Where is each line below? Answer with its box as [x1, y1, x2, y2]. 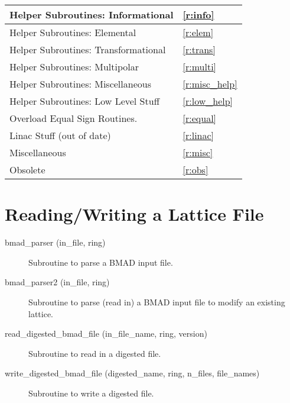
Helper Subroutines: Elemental [9, 25, 136, 39]
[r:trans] [183, 43, 216, 56]
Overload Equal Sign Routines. [9, 111, 138, 125]
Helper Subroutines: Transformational [9, 43, 166, 56]
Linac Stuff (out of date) [9, 128, 111, 142]
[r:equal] [183, 111, 217, 125]
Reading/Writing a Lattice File [5, 202, 264, 226]
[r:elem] [183, 25, 214, 39]
